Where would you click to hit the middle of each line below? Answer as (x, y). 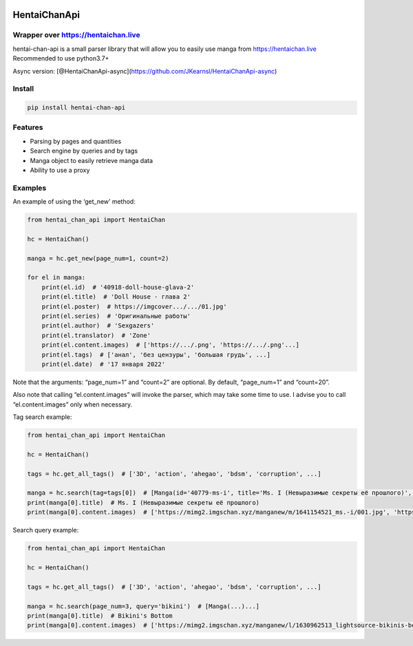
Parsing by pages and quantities (76, 141)
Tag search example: (42, 417)
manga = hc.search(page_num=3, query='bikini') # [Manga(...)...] (144, 606)
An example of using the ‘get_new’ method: (74, 202)
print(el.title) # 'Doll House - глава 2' (116, 297)
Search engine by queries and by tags (84, 151)
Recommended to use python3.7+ (61, 58)
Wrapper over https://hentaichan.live (76, 35)
